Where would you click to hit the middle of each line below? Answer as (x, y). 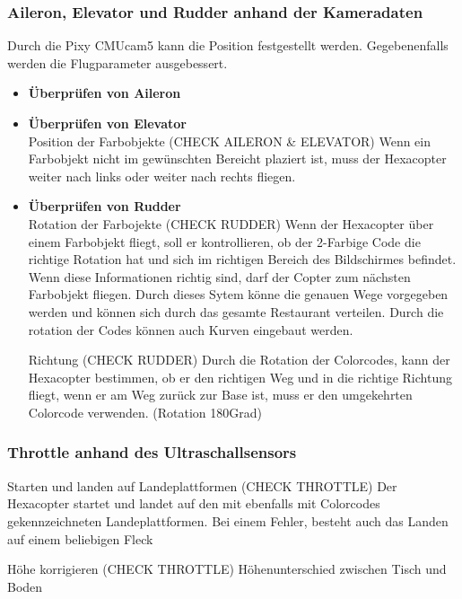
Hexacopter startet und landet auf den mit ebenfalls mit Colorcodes (194, 503)
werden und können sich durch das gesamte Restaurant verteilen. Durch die (236, 311)
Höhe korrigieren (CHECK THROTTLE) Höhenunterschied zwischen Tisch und (227, 569)
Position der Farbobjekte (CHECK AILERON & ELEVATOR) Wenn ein (230, 141)
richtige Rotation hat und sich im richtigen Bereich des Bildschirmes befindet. (242, 259)
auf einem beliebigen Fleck (80, 538)
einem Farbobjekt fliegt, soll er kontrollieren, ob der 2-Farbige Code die (224, 241)
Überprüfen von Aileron (105, 93)
